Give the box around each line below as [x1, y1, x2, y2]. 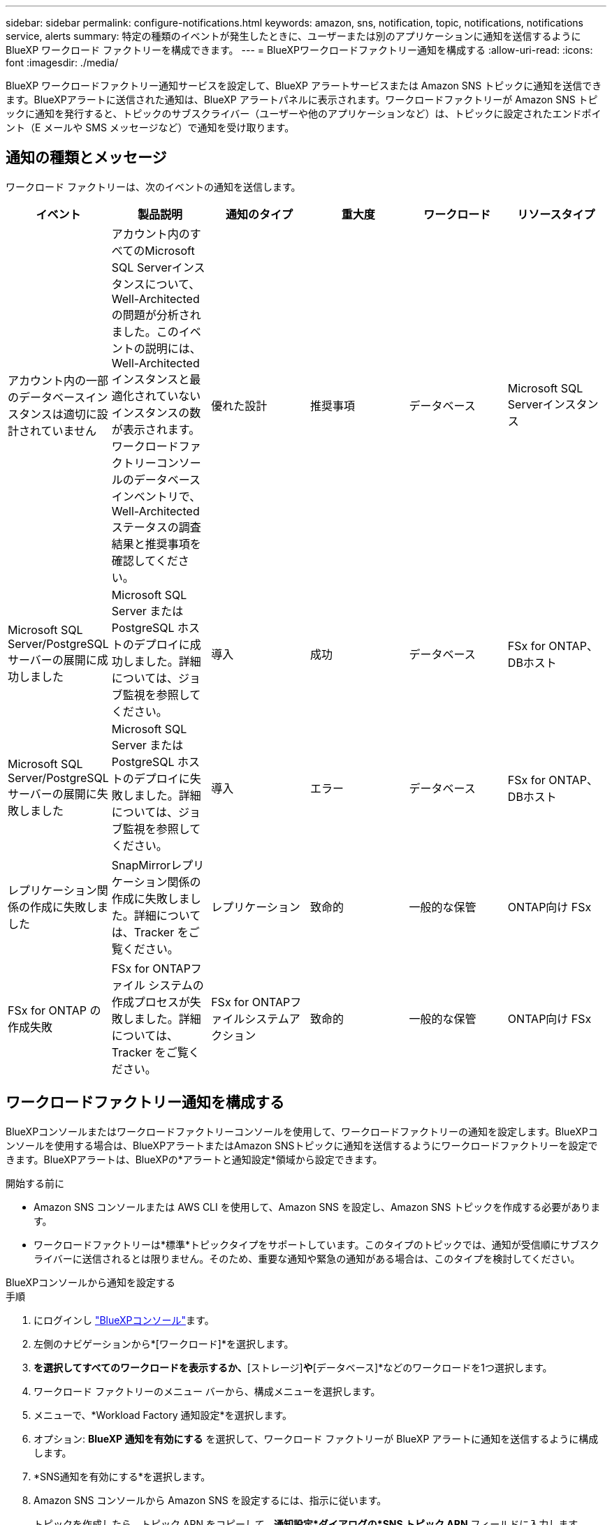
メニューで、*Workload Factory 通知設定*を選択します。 [34, 1408, 293, 1421]
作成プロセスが [111, 994, 190, 1009]
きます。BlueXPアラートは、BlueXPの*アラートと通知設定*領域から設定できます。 [6, 1153, 383, 1165]
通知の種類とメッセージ [6, 149, 167, 167]
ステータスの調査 [111, 520, 201, 534]
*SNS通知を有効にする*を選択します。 [34, 1470, 211, 1482]
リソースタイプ [517, 207, 595, 221]
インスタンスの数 [111, 405, 201, 420]
